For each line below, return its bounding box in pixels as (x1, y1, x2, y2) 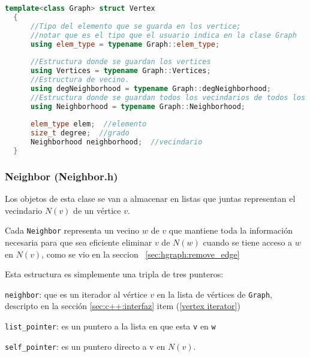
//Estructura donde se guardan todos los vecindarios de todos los (30, 93, 306, 102)
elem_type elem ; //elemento (30, 120, 147, 129)
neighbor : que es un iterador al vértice (5, 288, 148, 300)
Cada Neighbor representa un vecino (5, 224, 140, 237)
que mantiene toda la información (168, 224, 293, 237)
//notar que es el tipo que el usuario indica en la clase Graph (30, 31, 297, 40)
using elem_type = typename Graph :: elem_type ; (30, 40, 220, 49)
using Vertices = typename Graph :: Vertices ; (30, 66, 211, 75)
